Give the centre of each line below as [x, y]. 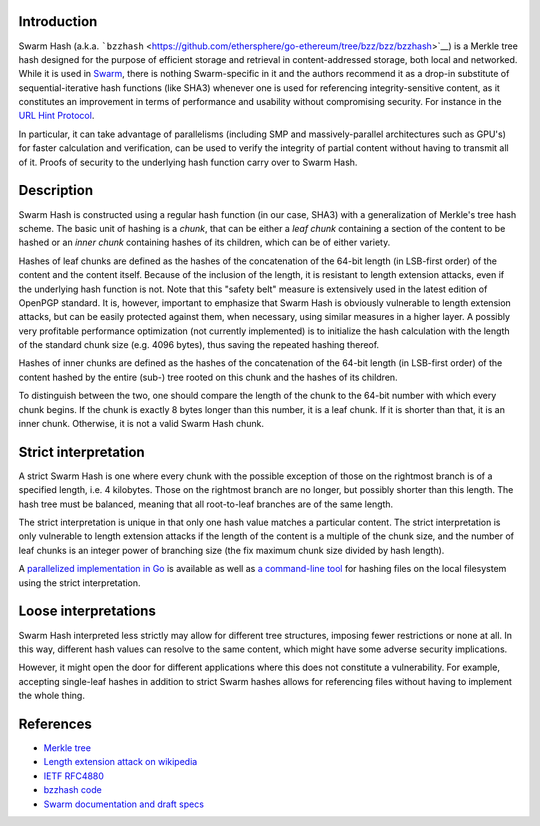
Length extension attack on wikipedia [120, 762]
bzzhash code [72, 790]
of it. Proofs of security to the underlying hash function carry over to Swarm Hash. [188, 162]
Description [56, 190]
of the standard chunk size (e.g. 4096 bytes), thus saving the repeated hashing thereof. [199, 345]
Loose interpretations [87, 611]
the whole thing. [51, 696]
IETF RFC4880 [74, 776]
